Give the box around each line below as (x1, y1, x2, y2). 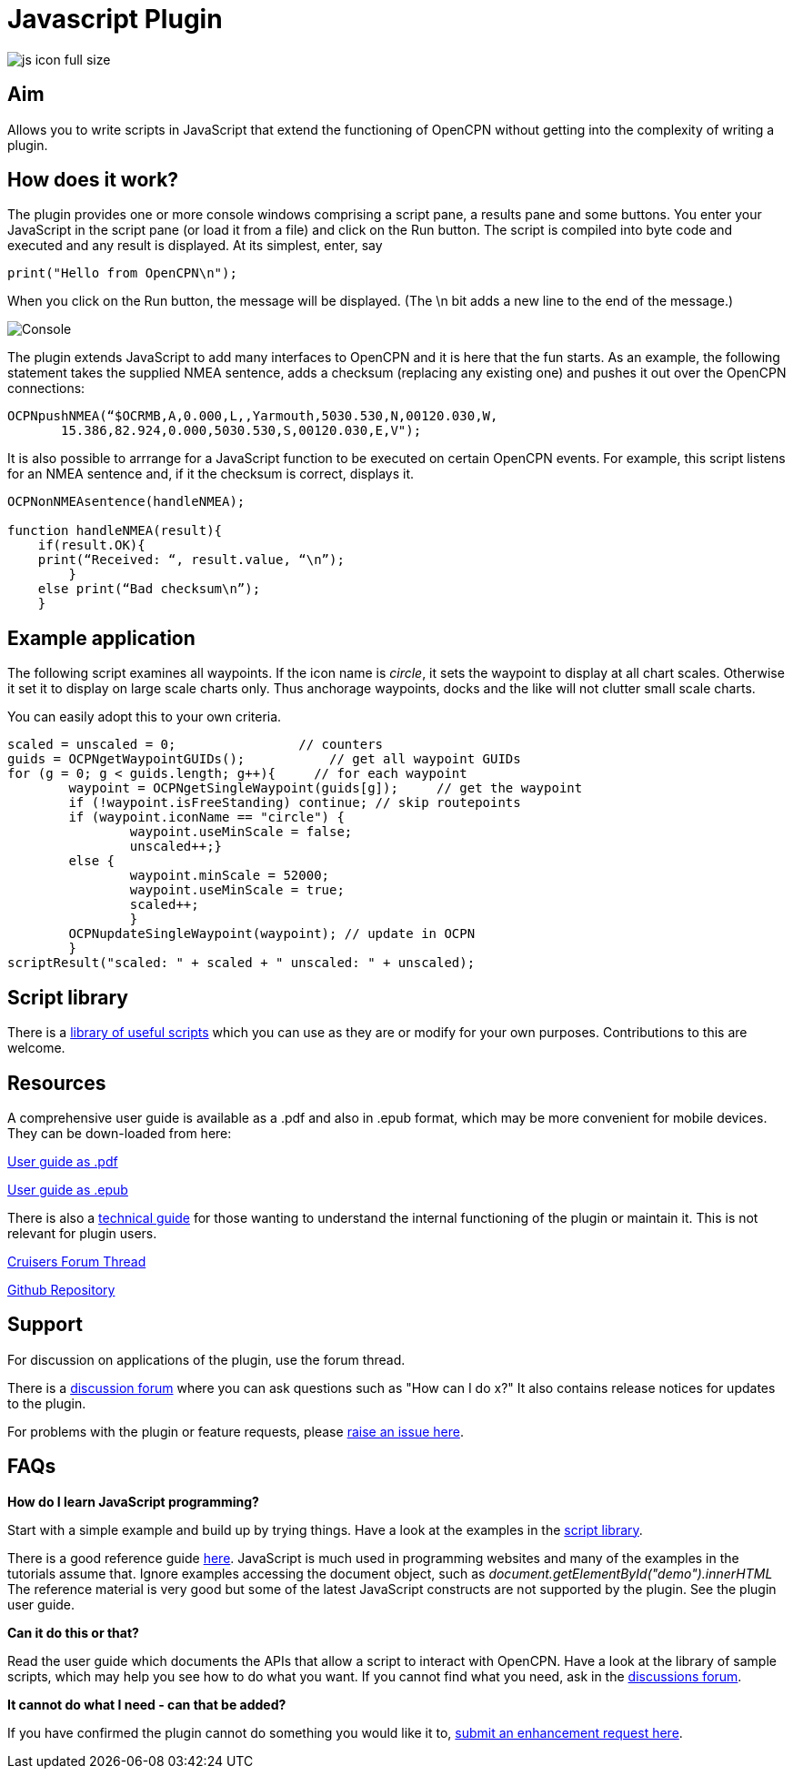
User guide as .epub (7, 1181, 128, 1197)
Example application (7, 626, 196, 650)
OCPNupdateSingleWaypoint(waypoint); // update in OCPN (68, 926, 476, 942)
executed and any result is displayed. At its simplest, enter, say (7, 237, 383, 254)
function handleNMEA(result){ (7, 523, 223, 539)
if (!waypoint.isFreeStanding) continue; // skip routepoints (68, 795, 521, 811)
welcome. (7, 1040, 65, 1056)
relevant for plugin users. (7, 1225, 157, 1241)
